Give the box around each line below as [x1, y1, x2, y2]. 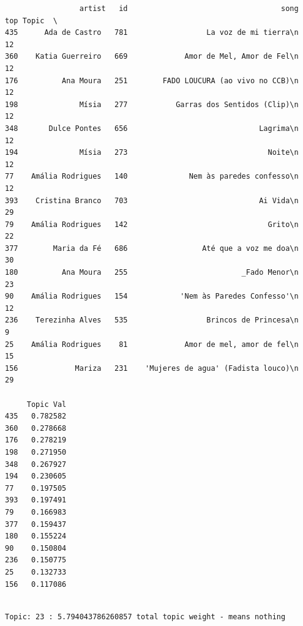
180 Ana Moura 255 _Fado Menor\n [5, 268, 299, 277]
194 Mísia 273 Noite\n [5, 148, 299, 157]
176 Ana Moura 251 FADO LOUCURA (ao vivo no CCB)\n [5, 76, 299, 85]
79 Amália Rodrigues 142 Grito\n [5, 220, 299, 229]
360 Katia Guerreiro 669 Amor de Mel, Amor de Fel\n [5, 52, 299, 61]
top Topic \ [5, 16, 58, 25]
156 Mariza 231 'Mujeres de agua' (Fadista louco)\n [5, 363, 299, 373]
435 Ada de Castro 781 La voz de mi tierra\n [5, 28, 299, 37]
